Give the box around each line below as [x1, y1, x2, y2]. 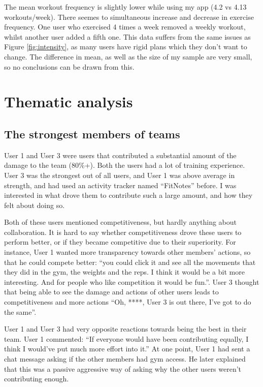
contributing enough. [4, 373, 69, 384]
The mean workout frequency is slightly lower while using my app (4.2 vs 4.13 [4, 2, 247, 12]
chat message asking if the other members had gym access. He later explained [4, 353, 246, 364]
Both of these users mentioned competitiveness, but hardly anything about [4, 217, 237, 227]
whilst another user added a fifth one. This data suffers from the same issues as [4, 31, 251, 42]
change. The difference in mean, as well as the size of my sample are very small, [4, 51, 252, 62]
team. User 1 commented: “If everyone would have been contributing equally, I [4, 333, 249, 344]
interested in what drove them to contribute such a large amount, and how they [4, 190, 253, 200]
